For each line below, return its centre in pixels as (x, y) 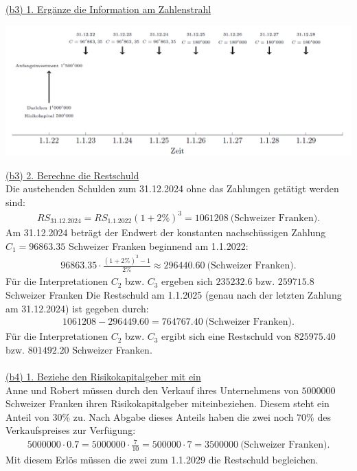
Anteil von (27, 416)
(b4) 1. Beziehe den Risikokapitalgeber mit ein (103, 376)
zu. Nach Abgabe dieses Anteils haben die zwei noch (183, 416)
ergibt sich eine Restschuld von (227, 336)
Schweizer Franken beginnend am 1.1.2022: (158, 245)
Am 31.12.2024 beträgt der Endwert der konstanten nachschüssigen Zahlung (166, 232)
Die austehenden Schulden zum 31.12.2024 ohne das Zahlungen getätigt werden (172, 188)
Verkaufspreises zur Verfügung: (71, 430)
